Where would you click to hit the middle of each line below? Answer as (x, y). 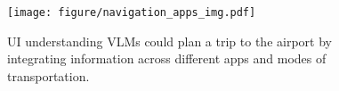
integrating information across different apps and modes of (167, 58)
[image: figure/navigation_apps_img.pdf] (132, 12)
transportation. (48, 75)
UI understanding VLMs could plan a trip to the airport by (169, 41)
